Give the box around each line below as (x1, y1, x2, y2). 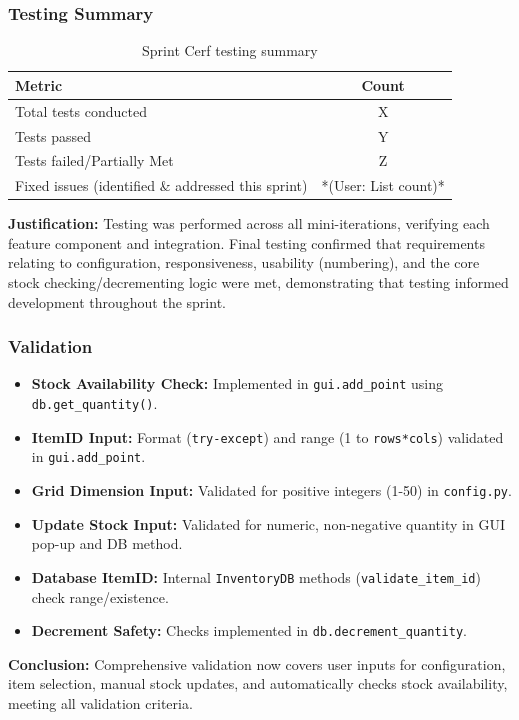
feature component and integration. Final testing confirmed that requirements (8, 232, 485, 253)
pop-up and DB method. (31, 533, 183, 554)
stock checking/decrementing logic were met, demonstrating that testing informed (8, 272, 509, 293)
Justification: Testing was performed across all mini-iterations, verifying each (8, 213, 490, 234)
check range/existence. (31, 586, 169, 607)
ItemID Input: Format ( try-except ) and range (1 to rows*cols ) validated (31, 426, 504, 447)
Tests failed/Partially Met (15, 150, 174, 171)
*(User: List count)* (321, 175, 445, 196)
